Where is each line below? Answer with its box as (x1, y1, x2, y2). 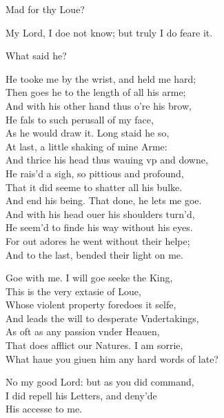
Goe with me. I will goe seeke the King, (6, 270, 173, 285)
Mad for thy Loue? (6, 2, 85, 16)
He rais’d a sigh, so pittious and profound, (6, 166, 184, 180)
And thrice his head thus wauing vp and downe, (6, 152, 208, 167)
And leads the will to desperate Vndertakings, (6, 310, 199, 325)
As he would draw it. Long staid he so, (6, 126, 170, 140)
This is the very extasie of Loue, (6, 283, 141, 298)
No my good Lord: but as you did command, (6, 375, 194, 389)
